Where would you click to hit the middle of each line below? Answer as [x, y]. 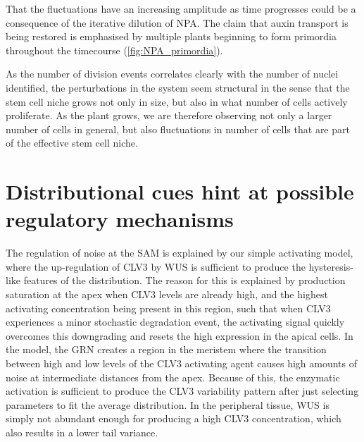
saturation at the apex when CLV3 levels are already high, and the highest [167, 294]
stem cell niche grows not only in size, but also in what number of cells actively [177, 101]
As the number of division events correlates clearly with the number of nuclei [172, 74]
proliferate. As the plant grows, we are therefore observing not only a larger [169, 115]
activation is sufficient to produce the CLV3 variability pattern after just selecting [182, 391]
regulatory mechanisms [120, 219]
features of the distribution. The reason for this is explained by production [184, 280]
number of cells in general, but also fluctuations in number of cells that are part [178, 129]
